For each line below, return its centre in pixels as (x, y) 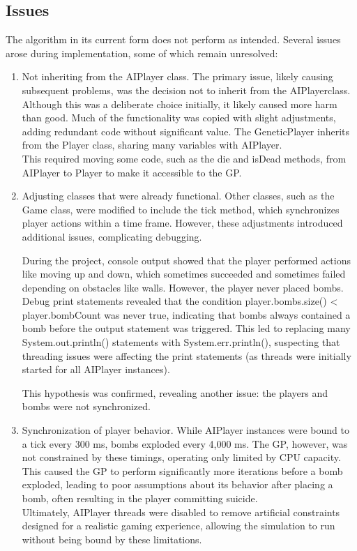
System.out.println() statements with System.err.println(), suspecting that (181, 342)
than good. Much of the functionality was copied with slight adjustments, (179, 118)
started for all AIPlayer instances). (96, 369)
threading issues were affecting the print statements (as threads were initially (187, 355)
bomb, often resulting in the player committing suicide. (140, 498)
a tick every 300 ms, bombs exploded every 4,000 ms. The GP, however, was (185, 443)
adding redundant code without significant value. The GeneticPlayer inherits (186, 131)
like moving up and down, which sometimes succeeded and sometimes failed (184, 274)
